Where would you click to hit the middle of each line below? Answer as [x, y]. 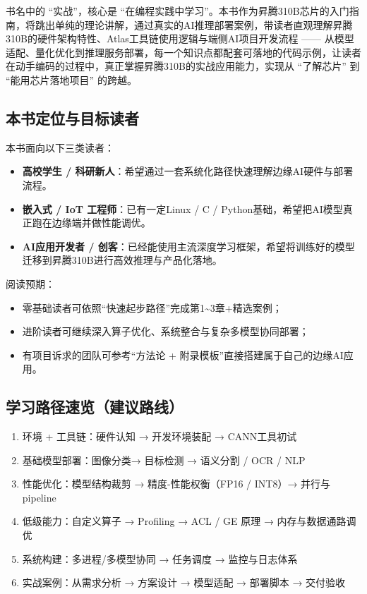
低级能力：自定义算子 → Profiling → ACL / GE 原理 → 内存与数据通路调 [189, 521]
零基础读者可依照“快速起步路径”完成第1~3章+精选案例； [152, 307]
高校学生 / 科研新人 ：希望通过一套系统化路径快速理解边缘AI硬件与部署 [188, 171]
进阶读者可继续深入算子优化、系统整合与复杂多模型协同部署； [166, 331]
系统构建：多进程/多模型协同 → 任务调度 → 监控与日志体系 [160, 558]
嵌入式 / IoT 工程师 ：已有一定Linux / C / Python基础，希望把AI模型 [182, 208]
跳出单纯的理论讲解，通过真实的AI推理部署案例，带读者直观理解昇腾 [194, 24]
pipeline [39, 497]
